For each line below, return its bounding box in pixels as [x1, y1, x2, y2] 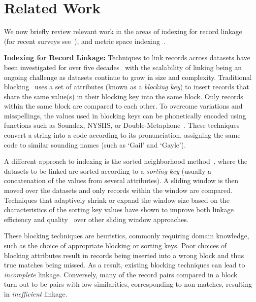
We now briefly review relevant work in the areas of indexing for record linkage [4, 26, 242, 37]
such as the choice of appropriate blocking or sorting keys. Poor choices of [4, 240, 227, 250]
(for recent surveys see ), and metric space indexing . [4, 36, 165, 46]
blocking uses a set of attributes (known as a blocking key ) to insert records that [4, 81, 249, 92]
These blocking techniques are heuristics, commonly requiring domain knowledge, [4, 230, 249, 241]
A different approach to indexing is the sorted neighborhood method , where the [4, 156, 248, 166]
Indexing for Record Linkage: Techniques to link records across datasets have [4, 52, 250, 63]
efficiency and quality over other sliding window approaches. [4, 214, 189, 224]
